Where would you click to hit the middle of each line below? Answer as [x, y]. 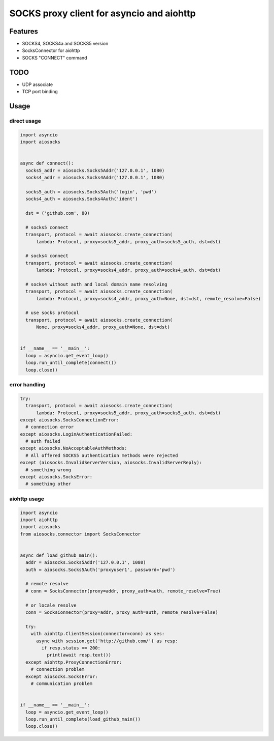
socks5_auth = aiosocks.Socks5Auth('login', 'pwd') [91, 192]
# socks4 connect [47, 256]
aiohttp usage [27, 499]
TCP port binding [40, 92]
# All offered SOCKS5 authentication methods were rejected [102, 455]
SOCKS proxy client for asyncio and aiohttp [102, 13]
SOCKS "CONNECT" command [55, 58]
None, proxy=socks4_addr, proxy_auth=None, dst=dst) [103, 327]
